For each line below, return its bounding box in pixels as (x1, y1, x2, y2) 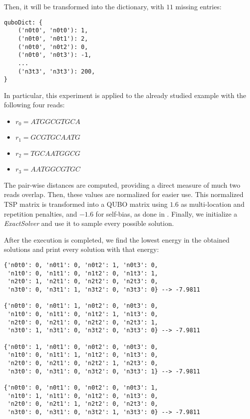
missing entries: (175, 1, 222, 11)
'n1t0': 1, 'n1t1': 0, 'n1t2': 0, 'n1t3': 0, (7, 392, 158, 399)
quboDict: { (4, 19, 43, 26)
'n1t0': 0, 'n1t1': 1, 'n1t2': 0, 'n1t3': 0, (7, 351, 158, 359)
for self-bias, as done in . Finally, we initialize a (95, 208, 237, 219)
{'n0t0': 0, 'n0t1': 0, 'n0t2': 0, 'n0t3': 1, (4, 384, 158, 391)
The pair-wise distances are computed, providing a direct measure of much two (4, 179, 241, 190)
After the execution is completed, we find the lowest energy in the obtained (4, 234, 230, 245)
